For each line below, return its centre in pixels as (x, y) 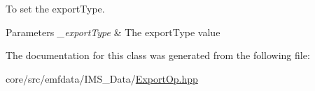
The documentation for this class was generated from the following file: (158, 55)
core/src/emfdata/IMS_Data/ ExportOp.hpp (102, 78)
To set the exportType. (55, 8)
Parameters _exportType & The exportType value (113, 32)
